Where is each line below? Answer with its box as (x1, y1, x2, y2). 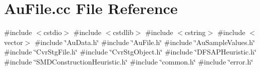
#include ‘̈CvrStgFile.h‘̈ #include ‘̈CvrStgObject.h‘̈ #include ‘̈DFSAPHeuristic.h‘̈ (4, 46, 256, 57)
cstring (184, 27, 206, 37)
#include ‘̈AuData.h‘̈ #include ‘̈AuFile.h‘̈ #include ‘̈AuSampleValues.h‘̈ (34, 36, 255, 47)
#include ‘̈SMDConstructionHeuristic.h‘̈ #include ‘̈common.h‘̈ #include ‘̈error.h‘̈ (4, 56, 253, 66)
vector (4, 36, 23, 47)
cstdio (43, 27, 62, 37)
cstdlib (113, 27, 134, 37)
